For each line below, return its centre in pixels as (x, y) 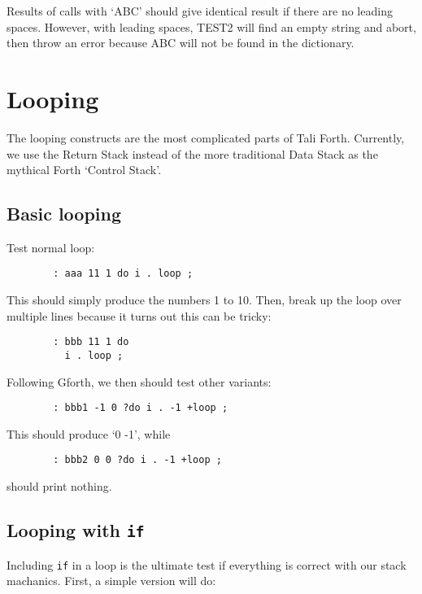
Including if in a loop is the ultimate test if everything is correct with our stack (207, 564)
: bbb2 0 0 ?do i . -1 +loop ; (137, 460)
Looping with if (76, 530)
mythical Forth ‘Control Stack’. (84, 170)
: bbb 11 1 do (91, 342)
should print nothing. (59, 486)
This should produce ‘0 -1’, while (89, 433)
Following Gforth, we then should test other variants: (139, 381)
